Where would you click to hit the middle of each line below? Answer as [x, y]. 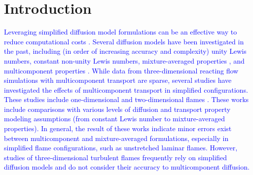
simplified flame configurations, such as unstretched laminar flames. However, [121, 148]
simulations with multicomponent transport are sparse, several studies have [118, 80]
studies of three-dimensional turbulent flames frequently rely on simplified [116, 157]
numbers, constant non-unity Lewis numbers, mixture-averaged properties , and [124, 60]
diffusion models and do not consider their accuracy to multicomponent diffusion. [127, 167]
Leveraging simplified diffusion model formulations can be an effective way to [121, 32]
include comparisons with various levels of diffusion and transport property [117, 109]
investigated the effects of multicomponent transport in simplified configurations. [126, 89]
